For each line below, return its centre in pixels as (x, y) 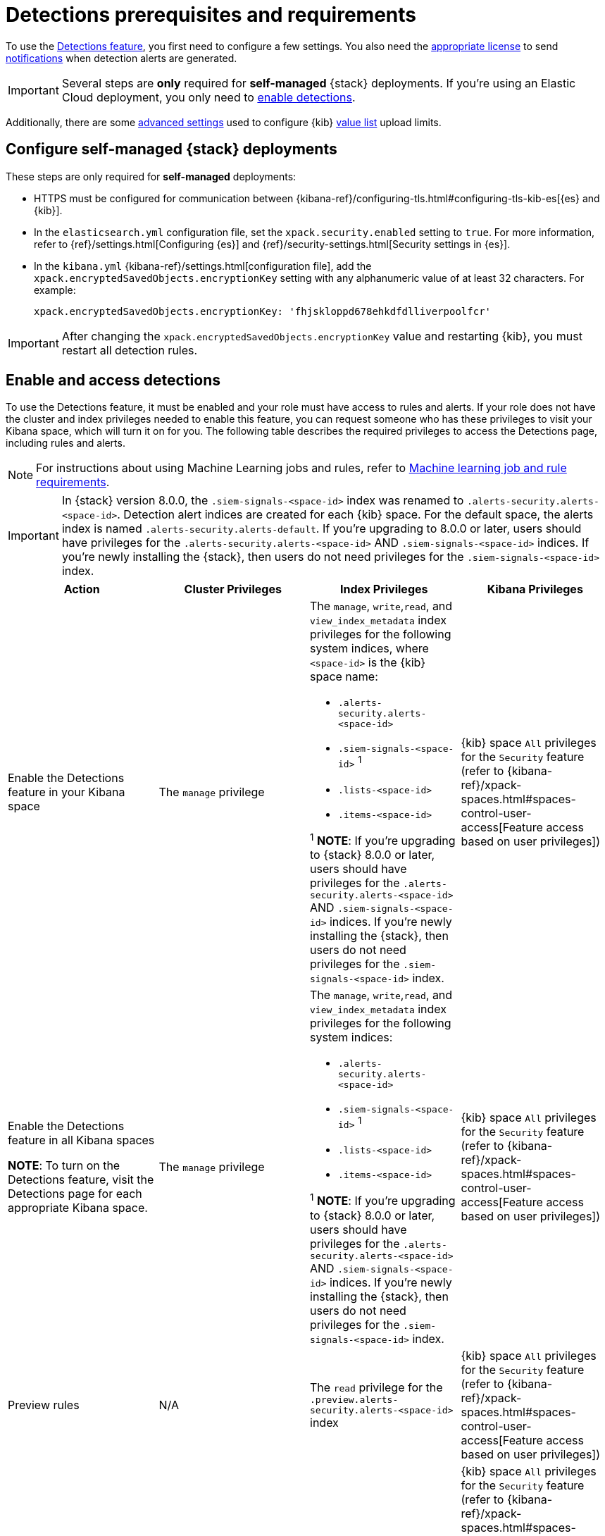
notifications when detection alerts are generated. (121, 58)
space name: (344, 677)
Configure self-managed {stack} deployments (171, 149)
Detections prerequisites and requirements (211, 15)
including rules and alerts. (66, 443)
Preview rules (44, 1405)
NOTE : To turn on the (64, 1165)
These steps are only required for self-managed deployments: (151, 176)
